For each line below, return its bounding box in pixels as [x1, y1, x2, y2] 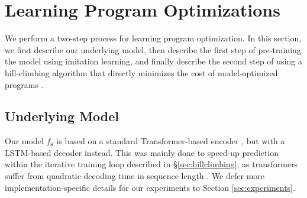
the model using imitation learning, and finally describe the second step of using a [5, 55, 302, 67]
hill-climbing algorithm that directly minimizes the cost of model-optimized [5, 66, 278, 79]
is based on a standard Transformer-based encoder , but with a [56, 135, 285, 147]
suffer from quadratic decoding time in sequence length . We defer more [5, 170, 265, 182]
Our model [5, 135, 44, 147]
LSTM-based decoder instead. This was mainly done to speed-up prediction [5, 146, 279, 158]
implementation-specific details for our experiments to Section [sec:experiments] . [5, 181, 295, 193]
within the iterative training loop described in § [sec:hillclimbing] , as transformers [5, 158, 298, 170]
